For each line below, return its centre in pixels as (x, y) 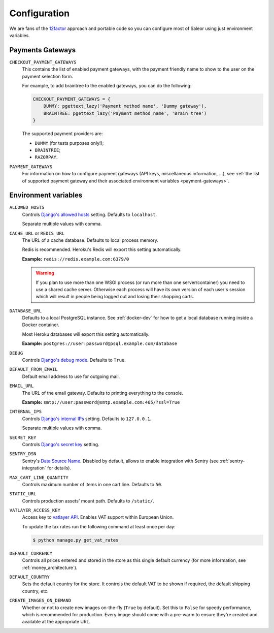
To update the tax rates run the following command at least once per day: (99, 526)
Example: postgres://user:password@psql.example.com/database (100, 343)
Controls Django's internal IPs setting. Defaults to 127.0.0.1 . (87, 419)
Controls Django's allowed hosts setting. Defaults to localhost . (90, 214)
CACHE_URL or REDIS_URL (37, 233)
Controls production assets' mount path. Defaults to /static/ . (88, 501)
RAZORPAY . (46, 157)
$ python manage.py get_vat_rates (76, 540)
